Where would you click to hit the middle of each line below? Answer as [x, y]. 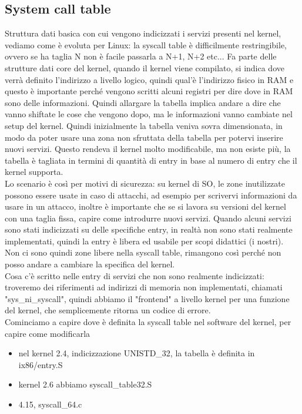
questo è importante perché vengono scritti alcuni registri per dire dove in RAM [149, 91]
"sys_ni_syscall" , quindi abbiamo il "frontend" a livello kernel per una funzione [147, 298]
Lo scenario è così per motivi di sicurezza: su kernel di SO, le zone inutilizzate [145, 183]
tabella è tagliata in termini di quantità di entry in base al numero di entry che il [151, 160]
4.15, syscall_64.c [50, 404]
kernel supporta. [34, 172]
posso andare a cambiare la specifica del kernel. [90, 264]
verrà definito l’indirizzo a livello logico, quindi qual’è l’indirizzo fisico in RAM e [149, 79]
